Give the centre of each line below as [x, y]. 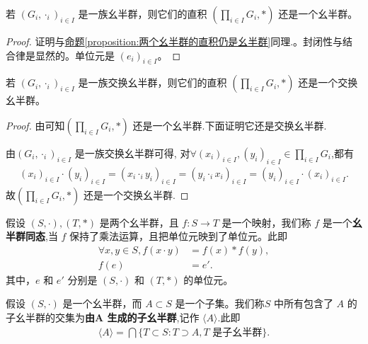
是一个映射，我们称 [266, 222]
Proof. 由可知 [35, 125]
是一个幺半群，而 [102, 303]
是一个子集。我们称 [220, 303]
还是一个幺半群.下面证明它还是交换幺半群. [230, 125]
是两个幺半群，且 [139, 222]
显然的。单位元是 [75, 55]
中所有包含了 [303, 303]
